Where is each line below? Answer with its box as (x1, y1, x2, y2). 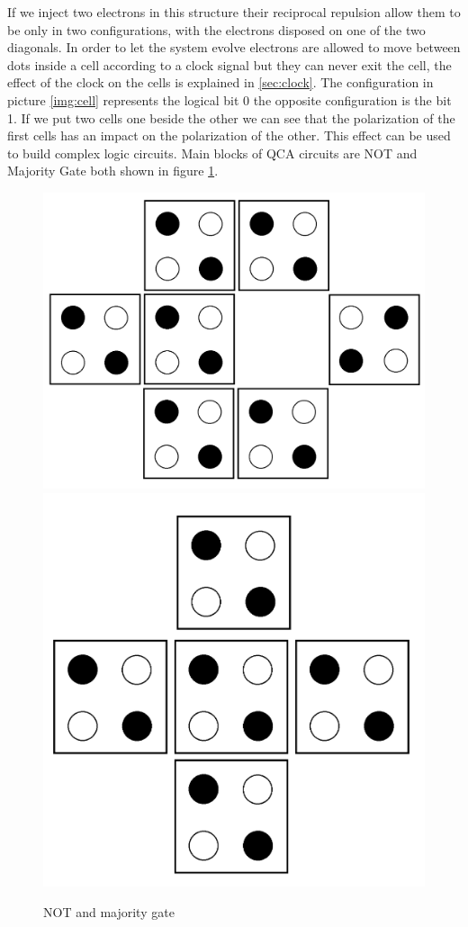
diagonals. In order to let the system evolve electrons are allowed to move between (7, 38, 461, 57)
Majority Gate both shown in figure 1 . (7, 161, 219, 180)
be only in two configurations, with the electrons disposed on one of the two (7, 20, 426, 39)
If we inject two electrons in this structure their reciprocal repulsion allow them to (7, 3, 461, 21)
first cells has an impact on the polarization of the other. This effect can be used (7, 126, 451, 145)
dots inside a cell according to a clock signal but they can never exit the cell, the (7, 55, 452, 74)
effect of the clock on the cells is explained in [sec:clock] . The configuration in (7, 73, 434, 92)
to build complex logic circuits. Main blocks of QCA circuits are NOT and (7, 143, 418, 162)
